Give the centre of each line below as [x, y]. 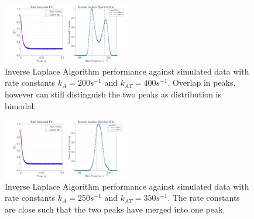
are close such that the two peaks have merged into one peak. [115, 209]
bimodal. [20, 105]
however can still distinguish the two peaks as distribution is [113, 94]
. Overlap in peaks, [202, 82]
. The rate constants [204, 198]
